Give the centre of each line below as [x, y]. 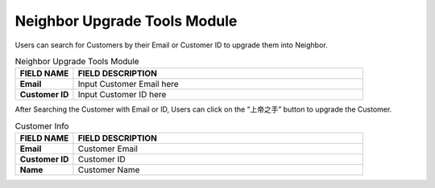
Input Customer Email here [128, 84]
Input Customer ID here [122, 95]
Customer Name [109, 170]
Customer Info [42, 126]
